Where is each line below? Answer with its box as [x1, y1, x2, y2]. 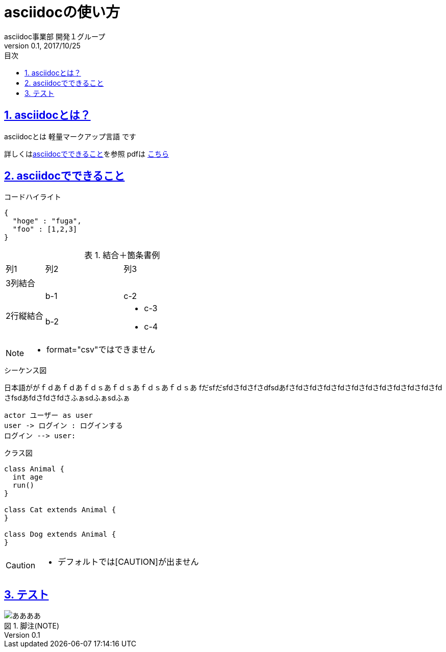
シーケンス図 [4, 366, 47, 375]
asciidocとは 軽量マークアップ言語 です [4, 132, 136, 141]
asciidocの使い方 [4, 4, 120, 21]
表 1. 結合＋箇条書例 [84, 250, 160, 261]
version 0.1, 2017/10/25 [4, 41, 81, 50]
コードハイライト [4, 192, 61, 202]
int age [12, 473, 43, 482]
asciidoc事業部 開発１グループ [4, 32, 106, 41]
